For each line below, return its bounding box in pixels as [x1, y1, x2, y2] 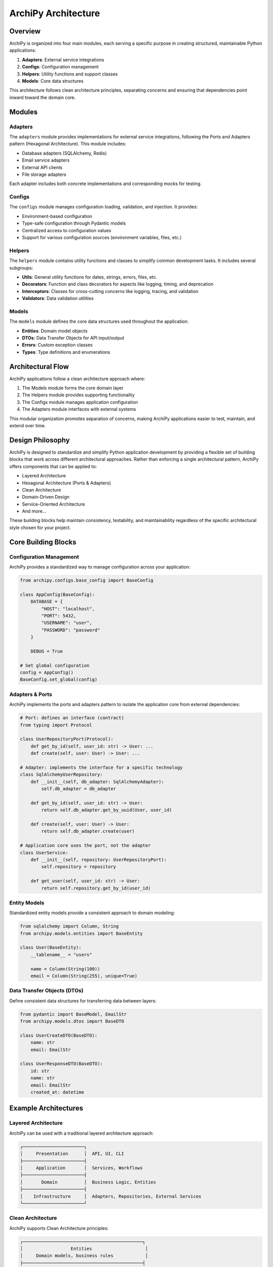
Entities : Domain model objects [22, 327, 88, 334]
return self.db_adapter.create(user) [41, 829, 135, 834]
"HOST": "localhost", [41, 606, 95, 612]
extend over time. [9, 423, 46, 429]
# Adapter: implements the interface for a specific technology [20, 764, 183, 770]
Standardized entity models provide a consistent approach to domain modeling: [9, 910, 175, 916]
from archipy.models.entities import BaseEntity [20, 930, 143, 936]
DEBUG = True [30, 648, 63, 654]
